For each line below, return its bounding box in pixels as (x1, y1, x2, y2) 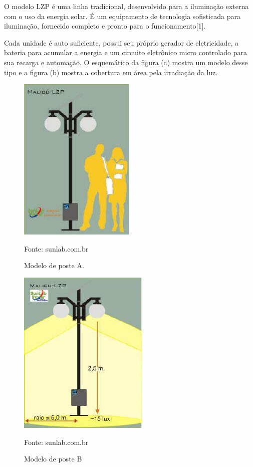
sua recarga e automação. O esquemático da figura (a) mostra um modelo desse (4, 57, 248, 67)
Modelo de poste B (24, 453, 82, 464)
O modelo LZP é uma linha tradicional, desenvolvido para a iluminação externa (4, 1, 249, 11)
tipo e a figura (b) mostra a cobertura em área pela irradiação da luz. (4, 67, 218, 77)
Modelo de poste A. (24, 260, 84, 271)
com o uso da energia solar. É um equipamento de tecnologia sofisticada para (4, 11, 240, 21)
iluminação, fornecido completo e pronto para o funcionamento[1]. (4, 21, 206, 31)
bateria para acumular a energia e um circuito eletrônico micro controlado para (4, 47, 247, 58)
